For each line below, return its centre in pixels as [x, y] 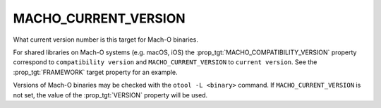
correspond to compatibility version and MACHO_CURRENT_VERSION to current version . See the [165, 62]
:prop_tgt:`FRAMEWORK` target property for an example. [95, 72]
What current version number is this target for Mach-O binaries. [106, 40]
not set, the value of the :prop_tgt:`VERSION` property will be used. [110, 95]
